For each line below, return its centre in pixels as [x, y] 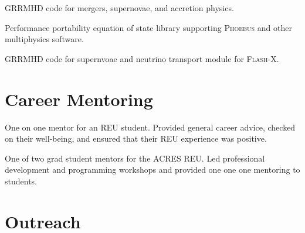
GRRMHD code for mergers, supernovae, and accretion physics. [119, 8]
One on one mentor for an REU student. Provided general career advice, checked [150, 127]
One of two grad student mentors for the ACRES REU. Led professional [135, 158]
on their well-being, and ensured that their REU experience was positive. [136, 138]
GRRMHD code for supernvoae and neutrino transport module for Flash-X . [142, 58]
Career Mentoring [79, 99]
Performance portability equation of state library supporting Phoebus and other [148, 27]
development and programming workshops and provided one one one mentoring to [152, 169]
